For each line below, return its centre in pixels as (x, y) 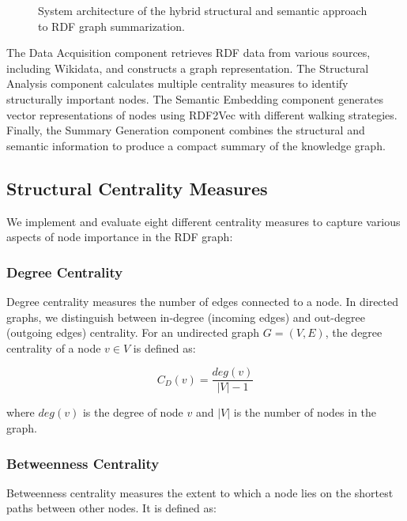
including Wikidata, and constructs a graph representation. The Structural (188, 68)
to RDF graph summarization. (111, 26)
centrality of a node (54, 347)
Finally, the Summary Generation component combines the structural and (186, 130)
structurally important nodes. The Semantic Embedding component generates (195, 98)
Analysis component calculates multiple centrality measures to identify (177, 83)
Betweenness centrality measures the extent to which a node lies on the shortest (200, 492)
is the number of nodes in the (305, 412)
